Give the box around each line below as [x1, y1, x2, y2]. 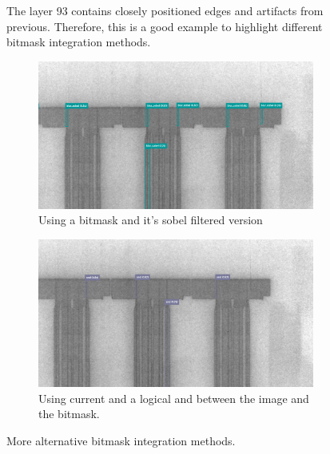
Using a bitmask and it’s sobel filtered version [38, 211, 263, 228]
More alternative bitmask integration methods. [6, 432, 236, 448]
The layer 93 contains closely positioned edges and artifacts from [6, 2, 324, 18]
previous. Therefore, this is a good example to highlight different [6, 18, 323, 34]
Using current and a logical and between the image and [38, 389, 309, 406]
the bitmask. [38, 405, 100, 422]
